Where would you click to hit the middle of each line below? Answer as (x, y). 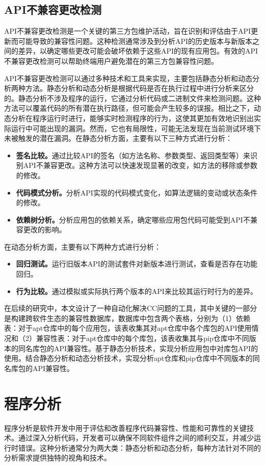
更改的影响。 (45, 229)
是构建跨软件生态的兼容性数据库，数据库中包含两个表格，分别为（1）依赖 (127, 318)
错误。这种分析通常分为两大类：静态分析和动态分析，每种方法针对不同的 (139, 447)
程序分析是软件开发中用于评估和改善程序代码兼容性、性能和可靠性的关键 (125, 427)
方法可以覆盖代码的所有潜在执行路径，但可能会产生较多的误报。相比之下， (129, 108)
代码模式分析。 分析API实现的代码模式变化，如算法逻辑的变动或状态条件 (137, 192)
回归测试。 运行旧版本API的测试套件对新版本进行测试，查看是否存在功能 (137, 264)
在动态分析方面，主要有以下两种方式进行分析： (83, 246)
